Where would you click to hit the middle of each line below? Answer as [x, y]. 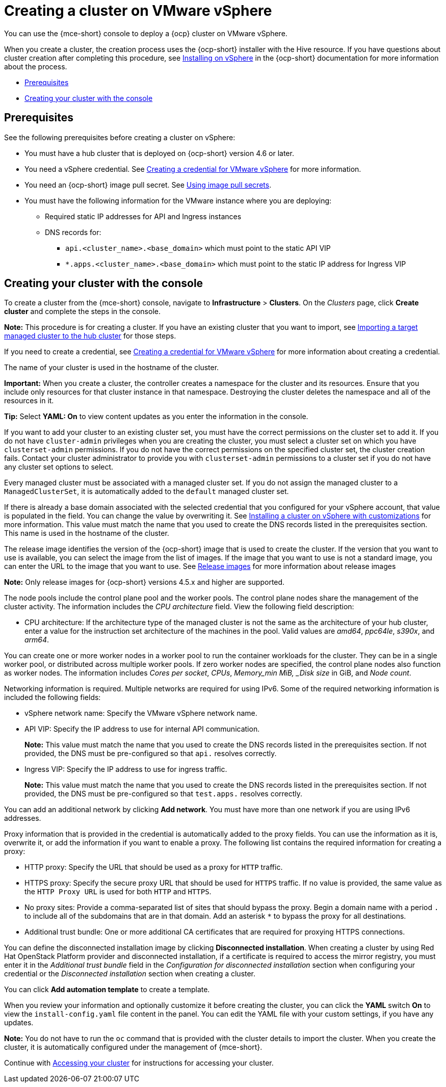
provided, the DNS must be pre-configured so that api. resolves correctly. [151, 754]
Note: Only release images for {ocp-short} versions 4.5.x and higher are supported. [145, 582]
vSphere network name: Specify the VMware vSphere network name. [141, 713]
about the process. [36, 66]
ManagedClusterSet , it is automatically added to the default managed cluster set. [147, 491]
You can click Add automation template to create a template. [107, 990]
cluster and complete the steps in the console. [82, 312]
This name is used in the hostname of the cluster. [87, 533]
